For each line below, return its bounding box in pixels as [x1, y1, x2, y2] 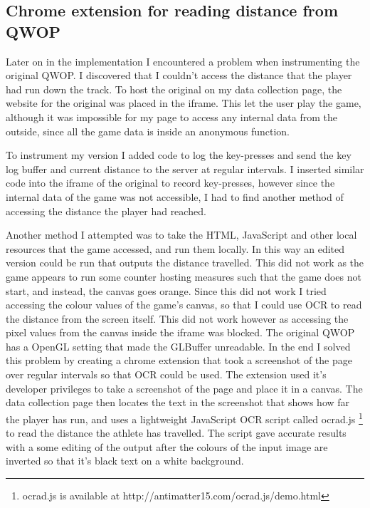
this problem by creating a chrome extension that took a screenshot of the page [6, 353, 352, 368]
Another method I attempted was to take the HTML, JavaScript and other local [6, 227, 357, 242]
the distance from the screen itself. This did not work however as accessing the [6, 311, 349, 326]
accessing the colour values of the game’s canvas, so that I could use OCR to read [6, 297, 362, 312]
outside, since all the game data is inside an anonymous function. [6, 123, 290, 138]
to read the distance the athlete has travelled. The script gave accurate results [6, 425, 347, 440]
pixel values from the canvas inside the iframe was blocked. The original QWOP [6, 325, 355, 340]
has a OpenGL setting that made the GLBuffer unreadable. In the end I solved [6, 338, 351, 353]
